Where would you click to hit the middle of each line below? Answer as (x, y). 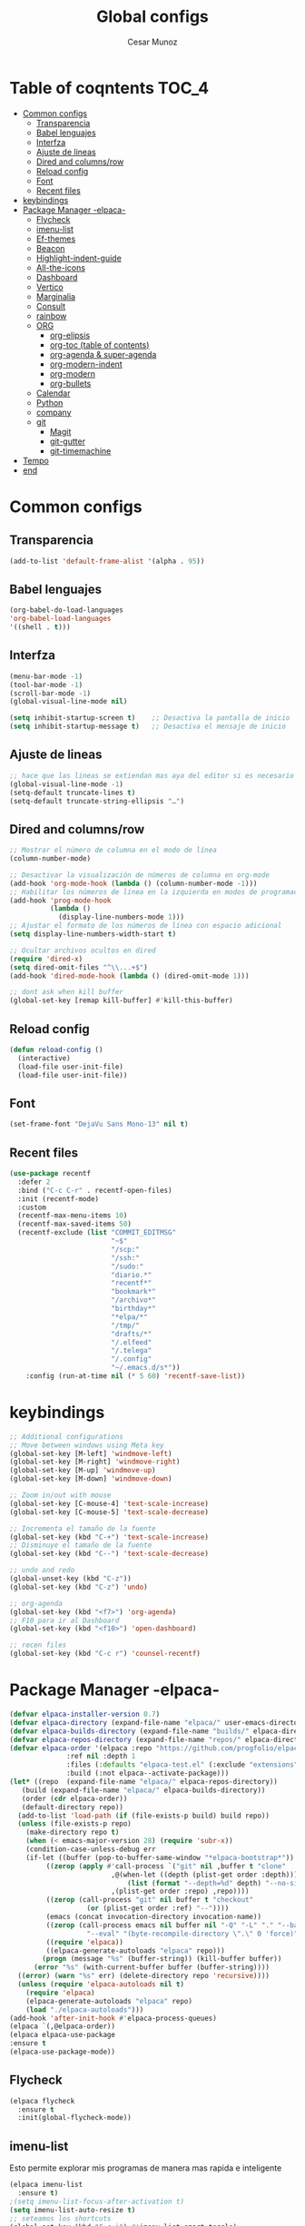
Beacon (50, 248)
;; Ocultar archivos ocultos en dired (83, 950)
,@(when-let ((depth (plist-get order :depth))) (204, 1875)
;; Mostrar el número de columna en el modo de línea (113, 851)
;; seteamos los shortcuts (60, 2218)
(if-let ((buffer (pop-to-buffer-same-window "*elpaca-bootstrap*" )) (160, 1857)
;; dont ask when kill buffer (67, 992)
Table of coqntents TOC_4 (109, 88)
